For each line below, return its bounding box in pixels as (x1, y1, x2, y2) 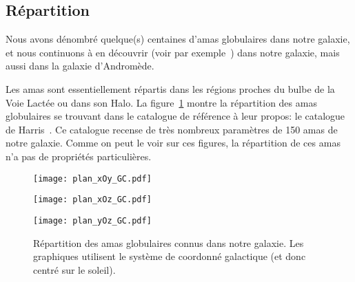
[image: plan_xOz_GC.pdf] (33, 195, 152, 205)
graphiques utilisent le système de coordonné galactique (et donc (33, 249, 306, 263)
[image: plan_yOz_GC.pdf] (33, 215, 152, 226)
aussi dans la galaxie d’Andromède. (6, 58, 154, 73)
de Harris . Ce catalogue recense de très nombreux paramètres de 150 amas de (6, 122, 338, 136)
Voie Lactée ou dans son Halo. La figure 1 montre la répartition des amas (6, 95, 317, 109)
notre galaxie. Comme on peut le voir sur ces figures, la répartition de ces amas (6, 135, 341, 150)
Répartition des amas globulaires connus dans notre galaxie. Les (33, 235, 304, 250)
